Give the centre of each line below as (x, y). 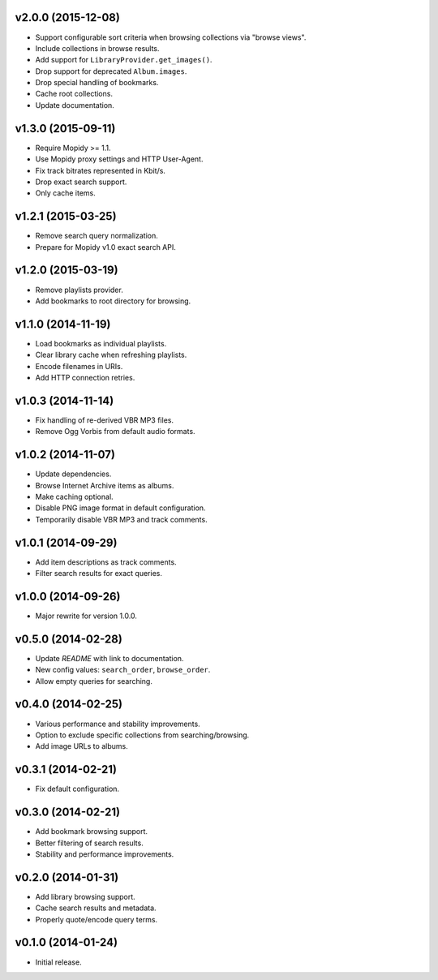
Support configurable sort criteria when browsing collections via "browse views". (171, 37)
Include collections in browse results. (97, 48)
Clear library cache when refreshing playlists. (111, 355)
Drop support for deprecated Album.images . (111, 71)
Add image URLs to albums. (82, 746)
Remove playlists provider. (79, 290)
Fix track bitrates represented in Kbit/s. (101, 170)
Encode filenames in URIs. (79, 366)
